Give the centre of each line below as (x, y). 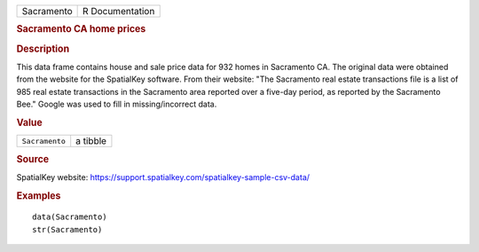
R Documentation (119, 11)
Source (33, 159)
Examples (39, 195)
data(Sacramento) (70, 217)
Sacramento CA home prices (81, 29)
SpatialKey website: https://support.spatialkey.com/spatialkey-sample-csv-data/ (163, 177)
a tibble (91, 141)
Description (43, 49)
